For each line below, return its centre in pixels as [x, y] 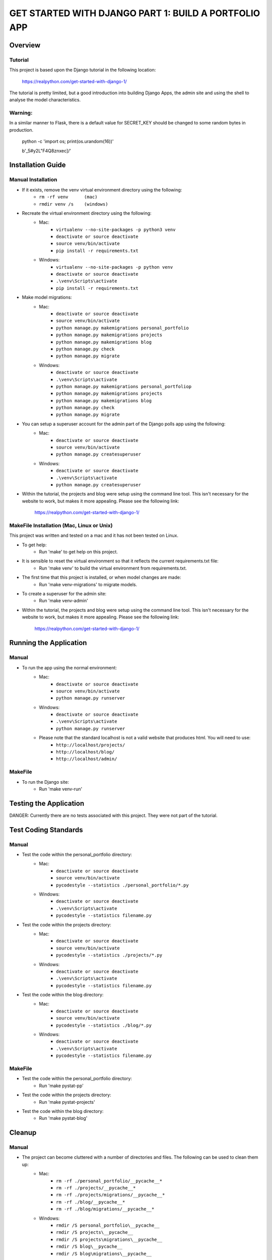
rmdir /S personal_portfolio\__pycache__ [108, 1225]
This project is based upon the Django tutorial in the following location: [83, 70]
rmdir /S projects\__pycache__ [95, 1233]
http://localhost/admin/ [87, 759]
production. [21, 130]
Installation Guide [38, 165]
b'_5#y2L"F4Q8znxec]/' [47, 151]
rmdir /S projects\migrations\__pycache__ [109, 1239]
